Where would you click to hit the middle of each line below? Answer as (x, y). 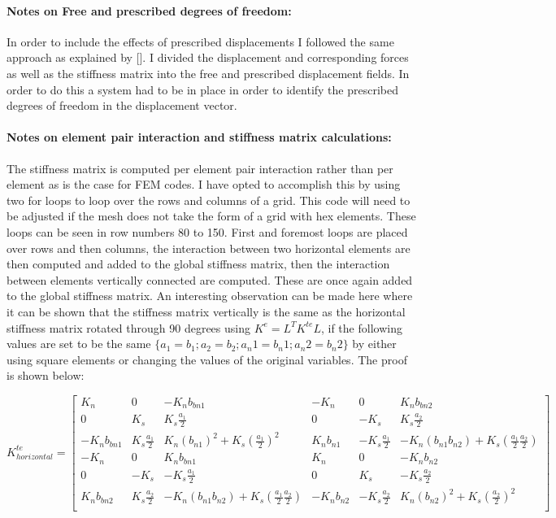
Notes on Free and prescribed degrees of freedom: (149, 10)
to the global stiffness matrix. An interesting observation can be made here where (210, 296)
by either (374, 344)
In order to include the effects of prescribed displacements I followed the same (200, 41)
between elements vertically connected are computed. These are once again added (210, 279)
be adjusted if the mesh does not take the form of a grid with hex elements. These (211, 216)
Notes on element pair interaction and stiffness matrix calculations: (199, 137)
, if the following (361, 327)
